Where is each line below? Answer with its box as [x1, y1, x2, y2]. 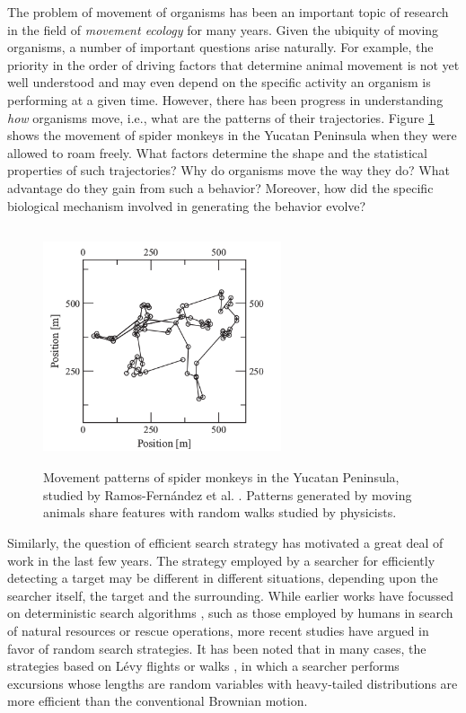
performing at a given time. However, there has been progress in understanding [7, 90, 444, 109]
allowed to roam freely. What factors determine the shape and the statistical [7, 143, 427, 162]
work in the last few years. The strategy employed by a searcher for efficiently [7, 550, 435, 569]
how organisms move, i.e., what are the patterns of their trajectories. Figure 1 [7, 108, 435, 127]
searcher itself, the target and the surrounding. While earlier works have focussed [7, 585, 453, 604]
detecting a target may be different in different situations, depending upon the [7, 568, 438, 587]
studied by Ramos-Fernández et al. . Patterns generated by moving [43, 485, 412, 504]
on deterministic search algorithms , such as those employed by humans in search [7, 603, 453, 622]
